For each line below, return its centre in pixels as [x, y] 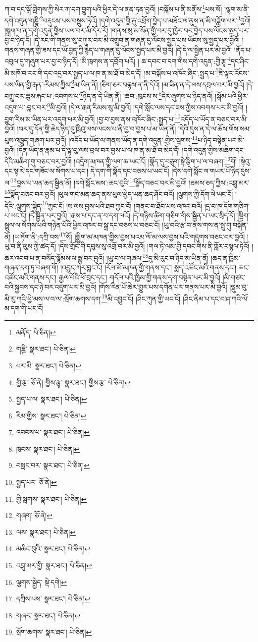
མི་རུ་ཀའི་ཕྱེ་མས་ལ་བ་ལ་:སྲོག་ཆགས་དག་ [53, 298]
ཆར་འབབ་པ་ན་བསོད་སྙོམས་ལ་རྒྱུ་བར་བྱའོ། [54, 258]
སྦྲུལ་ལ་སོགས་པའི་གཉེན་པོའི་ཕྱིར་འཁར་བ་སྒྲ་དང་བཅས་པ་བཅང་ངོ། [82, 225]
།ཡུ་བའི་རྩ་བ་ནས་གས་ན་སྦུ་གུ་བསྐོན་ [205, 225]
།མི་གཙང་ [234, 277]
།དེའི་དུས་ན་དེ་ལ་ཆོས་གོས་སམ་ [215, 128]
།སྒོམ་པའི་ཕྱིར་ [232, 95]
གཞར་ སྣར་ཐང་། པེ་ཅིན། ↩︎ [48, 615]
